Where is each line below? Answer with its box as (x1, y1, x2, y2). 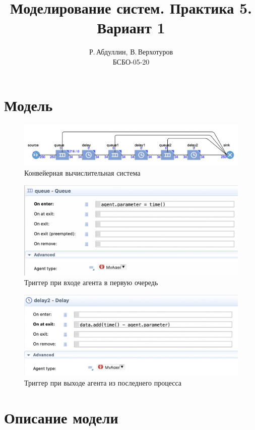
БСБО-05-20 (112, 56, 150, 67)
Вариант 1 (97, 17, 165, 38)
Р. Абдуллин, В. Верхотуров (89, 46, 173, 57)
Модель (4, 94, 53, 115)
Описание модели (4, 407, 118, 427)
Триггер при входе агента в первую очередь (24, 277, 158, 288)
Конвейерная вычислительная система (24, 168, 141, 178)
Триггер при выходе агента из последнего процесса (24, 377, 182, 388)
